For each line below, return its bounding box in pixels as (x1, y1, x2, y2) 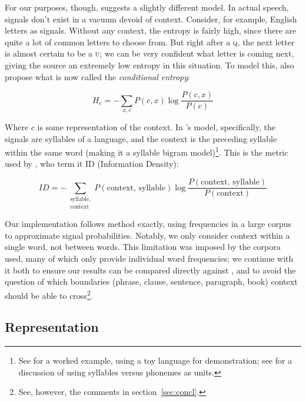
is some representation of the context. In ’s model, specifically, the (37, 121, 275, 133)
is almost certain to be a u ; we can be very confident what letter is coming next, (5, 47, 294, 60)
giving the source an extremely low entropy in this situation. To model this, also (5, 58, 294, 71)
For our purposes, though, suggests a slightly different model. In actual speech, (5, 1, 289, 13)
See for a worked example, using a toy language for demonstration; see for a (18, 354, 292, 367)
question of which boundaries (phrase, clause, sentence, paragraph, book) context (5, 275, 298, 288)
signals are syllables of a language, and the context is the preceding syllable (5, 132, 277, 144)
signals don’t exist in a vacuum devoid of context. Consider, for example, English (5, 12, 297, 25)
